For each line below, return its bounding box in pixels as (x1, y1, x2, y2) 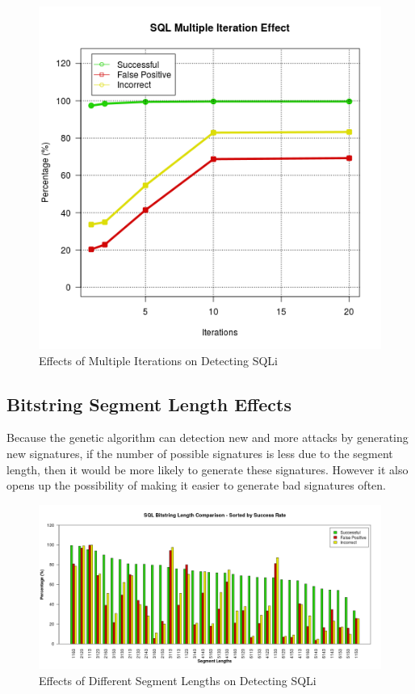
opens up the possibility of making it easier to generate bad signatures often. (6, 477, 386, 494)
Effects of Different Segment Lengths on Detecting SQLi (39, 671, 316, 688)
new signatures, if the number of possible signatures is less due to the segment (6, 444, 393, 461)
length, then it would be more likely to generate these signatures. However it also (6, 461, 409, 477)
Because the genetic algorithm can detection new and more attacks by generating (6, 429, 409, 446)
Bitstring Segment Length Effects (6, 391, 291, 416)
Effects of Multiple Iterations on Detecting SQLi (39, 351, 278, 368)
